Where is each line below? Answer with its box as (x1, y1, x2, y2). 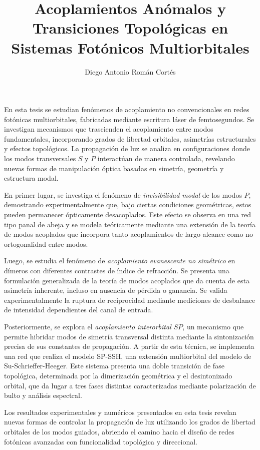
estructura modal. (4, 173, 59, 183)
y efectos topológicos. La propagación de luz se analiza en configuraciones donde (4, 143, 250, 154)
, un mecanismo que (182, 321, 244, 331)
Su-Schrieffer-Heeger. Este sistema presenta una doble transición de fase (4, 360, 224, 371)
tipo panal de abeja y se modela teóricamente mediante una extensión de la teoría (4, 219, 255, 229)
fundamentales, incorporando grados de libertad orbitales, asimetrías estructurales (4, 133, 256, 144)
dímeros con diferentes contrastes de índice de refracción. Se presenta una (4, 265, 229, 275)
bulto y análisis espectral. (4, 390, 82, 400)
